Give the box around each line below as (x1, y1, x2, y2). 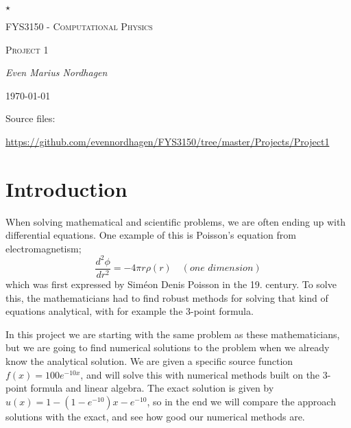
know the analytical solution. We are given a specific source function (5, 354, 293, 368)
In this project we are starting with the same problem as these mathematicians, (5, 326, 340, 341)
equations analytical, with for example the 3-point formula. (5, 304, 254, 318)
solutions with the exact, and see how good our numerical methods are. (5, 409, 305, 423)
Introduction (5, 174, 128, 202)
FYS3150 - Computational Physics (5, 19, 153, 33)
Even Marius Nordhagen (5, 65, 108, 80)
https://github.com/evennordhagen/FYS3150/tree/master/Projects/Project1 (5, 134, 330, 148)
